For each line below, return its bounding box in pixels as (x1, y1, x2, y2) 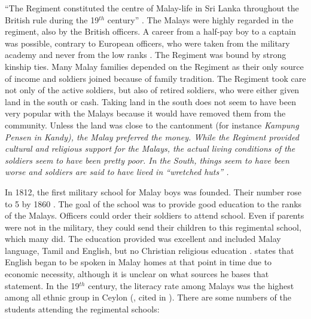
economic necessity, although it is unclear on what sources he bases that (5, 268, 269, 280)
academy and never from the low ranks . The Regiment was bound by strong (5, 48, 286, 61)
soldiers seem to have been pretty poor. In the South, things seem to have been (5, 154, 289, 166)
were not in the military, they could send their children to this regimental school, (5, 220, 301, 233)
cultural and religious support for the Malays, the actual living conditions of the (5, 142, 295, 155)
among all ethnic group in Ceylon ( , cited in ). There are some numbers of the (5, 291, 292, 303)
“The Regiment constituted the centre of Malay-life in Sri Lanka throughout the (5, 2, 299, 14)
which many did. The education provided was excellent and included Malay (5, 232, 281, 245)
